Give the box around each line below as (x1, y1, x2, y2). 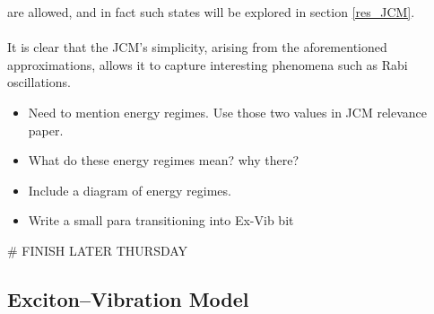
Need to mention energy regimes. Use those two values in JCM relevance (28, 102, 428, 121)
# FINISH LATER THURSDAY (7, 240, 188, 259)
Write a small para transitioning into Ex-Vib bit (28, 211, 294, 230)
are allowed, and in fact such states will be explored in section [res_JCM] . (7, 3, 415, 21)
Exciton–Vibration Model (7, 284, 249, 312)
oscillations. (7, 73, 71, 92)
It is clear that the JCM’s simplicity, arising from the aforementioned (7, 38, 387, 57)
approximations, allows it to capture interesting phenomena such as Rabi (7, 55, 408, 74)
